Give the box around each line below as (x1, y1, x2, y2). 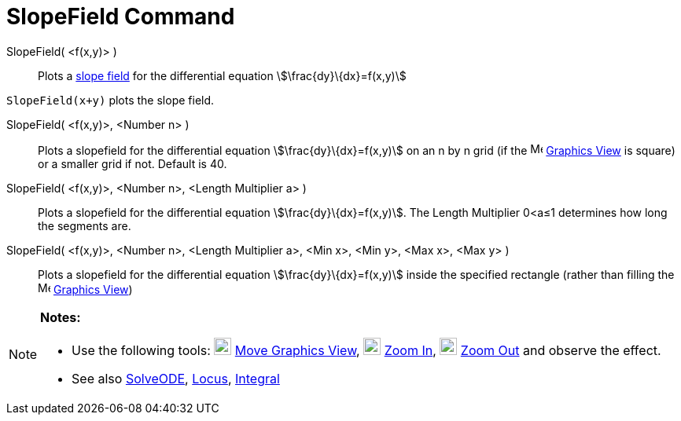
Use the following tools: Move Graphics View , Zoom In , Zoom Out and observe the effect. (72, 342, 661, 358)
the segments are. (38, 218, 131, 232)
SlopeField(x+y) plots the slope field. (6, 93, 215, 107)
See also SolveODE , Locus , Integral (72, 370, 280, 386)
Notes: (40, 309, 81, 325)
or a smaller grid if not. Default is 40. (38, 156, 227, 170)
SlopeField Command (6, 3, 235, 30)
